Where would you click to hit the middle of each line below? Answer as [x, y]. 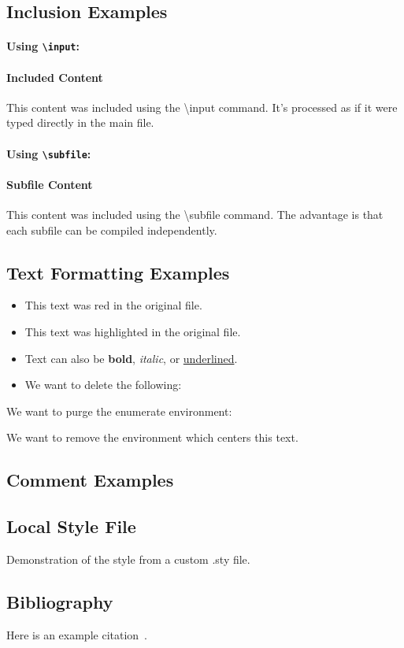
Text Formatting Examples [118, 272]
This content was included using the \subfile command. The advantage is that [195, 215]
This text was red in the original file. [113, 305]
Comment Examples [90, 480]
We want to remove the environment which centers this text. [152, 437]
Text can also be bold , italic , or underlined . [131, 358]
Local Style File [71, 526]
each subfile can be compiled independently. [112, 230]
